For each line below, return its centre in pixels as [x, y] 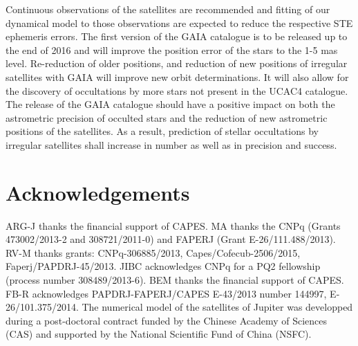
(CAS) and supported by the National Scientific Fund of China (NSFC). [159, 334]
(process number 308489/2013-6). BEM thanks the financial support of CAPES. [175, 280]
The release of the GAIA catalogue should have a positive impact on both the [170, 104]
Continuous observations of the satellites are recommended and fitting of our [168, 9]
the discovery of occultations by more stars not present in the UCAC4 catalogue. [177, 90]
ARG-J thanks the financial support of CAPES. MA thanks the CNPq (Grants [173, 225]
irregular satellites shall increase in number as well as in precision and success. [171, 144]
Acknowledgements [98, 192]
